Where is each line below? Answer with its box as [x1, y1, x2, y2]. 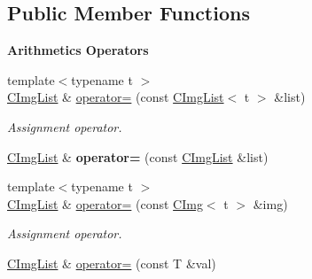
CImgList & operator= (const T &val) [7, 253, 216, 272]
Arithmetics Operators [7, 41, 149, 59]
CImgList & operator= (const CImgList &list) [7, 147, 269, 166]
